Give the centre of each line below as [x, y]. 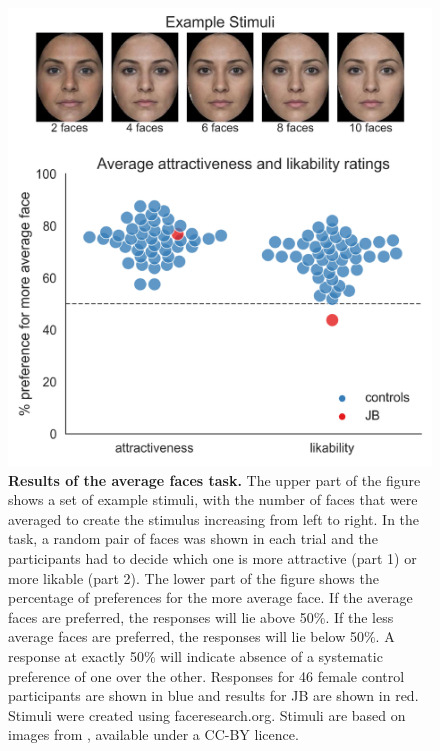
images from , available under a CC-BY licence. [153, 734]
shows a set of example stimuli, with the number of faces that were [213, 499]
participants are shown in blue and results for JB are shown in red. [213, 695]
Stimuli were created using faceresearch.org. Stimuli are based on [207, 714]
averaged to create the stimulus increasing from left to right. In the [214, 518]
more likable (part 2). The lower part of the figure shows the [193, 577]
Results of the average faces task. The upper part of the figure [214, 479]
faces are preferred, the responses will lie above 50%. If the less [201, 616]
